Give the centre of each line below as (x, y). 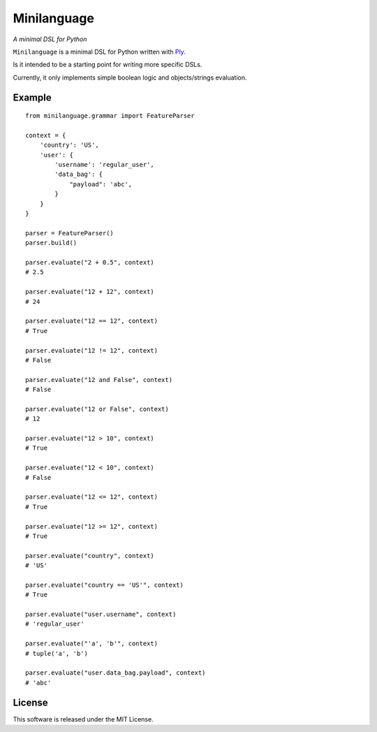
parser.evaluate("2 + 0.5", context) (90, 262)
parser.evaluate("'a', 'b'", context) (92, 644)
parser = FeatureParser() (70, 233)
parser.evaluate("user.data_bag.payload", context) (116, 673)
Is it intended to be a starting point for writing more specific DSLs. (108, 65)
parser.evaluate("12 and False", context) (99, 380)
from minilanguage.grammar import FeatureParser (110, 116)
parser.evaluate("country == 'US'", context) (105, 585)
